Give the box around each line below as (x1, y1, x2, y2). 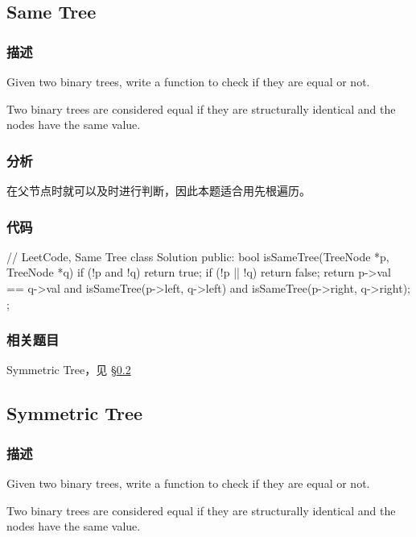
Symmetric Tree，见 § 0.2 (6, 361, 131, 378)
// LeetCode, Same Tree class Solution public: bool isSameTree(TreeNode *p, (6, 248, 389, 264)
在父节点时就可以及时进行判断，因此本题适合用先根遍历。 (6, 182, 311, 198)
